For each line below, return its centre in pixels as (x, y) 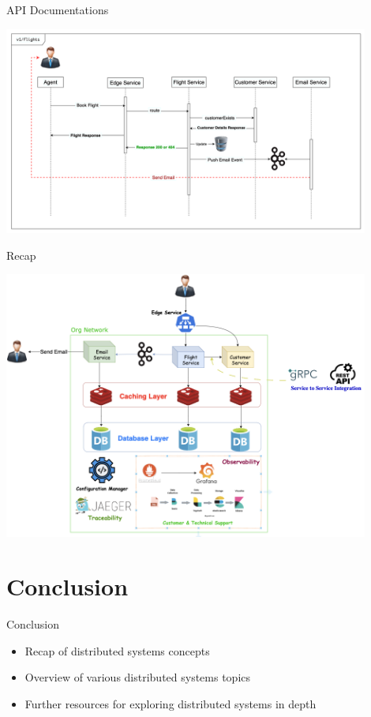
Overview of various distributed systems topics (138, 677)
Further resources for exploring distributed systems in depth (171, 704)
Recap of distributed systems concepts (117, 650)
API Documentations (58, 9)
